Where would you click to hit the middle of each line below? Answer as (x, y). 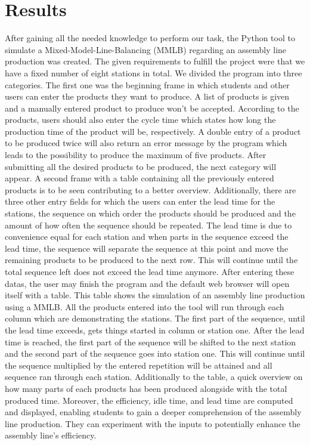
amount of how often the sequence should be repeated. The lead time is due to (148, 225)
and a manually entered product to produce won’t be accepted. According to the (152, 108)
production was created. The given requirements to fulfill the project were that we (155, 61)
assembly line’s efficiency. (51, 435)
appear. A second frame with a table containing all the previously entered (139, 178)
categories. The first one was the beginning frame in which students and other (147, 84)
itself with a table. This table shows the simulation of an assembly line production (155, 295)
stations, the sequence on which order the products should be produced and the (150, 213)
